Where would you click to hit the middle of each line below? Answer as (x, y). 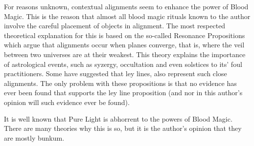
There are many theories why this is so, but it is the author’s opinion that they (123, 128)
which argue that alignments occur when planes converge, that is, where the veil (124, 45)
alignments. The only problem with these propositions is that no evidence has (120, 83)
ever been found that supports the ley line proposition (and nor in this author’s (123, 93)
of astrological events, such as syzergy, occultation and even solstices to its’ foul (123, 64)
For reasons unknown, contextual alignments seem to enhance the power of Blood (126, 6)
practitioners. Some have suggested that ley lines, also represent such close (115, 73)
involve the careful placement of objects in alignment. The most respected (115, 26)
